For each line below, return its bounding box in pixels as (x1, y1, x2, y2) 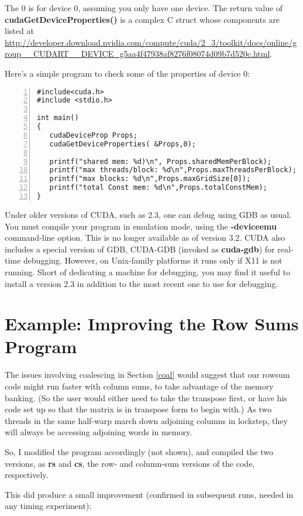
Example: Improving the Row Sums (5, 312, 299, 336)
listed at (5, 25, 34, 37)
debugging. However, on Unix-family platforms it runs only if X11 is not (23, 254, 283, 266)
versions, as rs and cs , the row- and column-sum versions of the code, (5, 457, 255, 469)
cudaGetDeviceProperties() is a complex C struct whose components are (5, 13, 280, 25)
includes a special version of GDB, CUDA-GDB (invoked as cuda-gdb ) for (5, 242, 275, 255)
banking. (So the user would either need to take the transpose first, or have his (5, 391, 287, 404)
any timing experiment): (5, 500, 92, 512)
